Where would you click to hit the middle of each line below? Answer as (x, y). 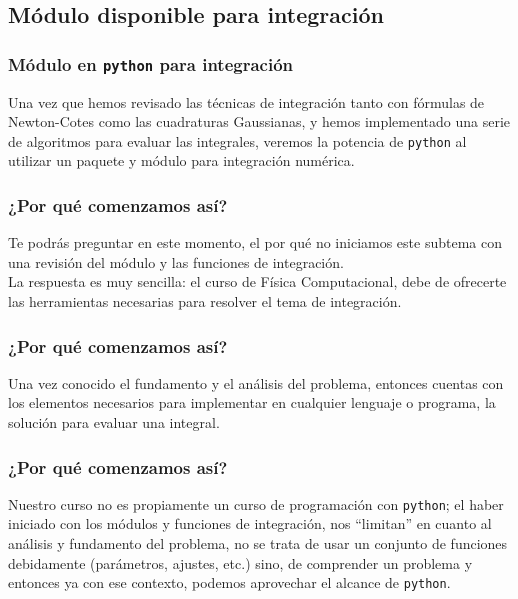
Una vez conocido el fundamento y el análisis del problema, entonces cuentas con (256, 382)
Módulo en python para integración (151, 63)
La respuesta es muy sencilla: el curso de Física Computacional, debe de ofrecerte (257, 281)
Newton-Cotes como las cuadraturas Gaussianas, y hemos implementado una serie (259, 121)
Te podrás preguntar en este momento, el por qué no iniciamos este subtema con (255, 242)
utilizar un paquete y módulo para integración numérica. (181, 160)
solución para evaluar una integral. (114, 422)
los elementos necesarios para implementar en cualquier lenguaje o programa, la (252, 402)
